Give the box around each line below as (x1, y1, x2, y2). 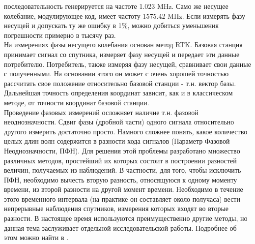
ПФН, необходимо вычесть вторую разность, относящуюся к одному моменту (4, 174, 237, 184)
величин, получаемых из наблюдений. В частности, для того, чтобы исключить (4, 165, 241, 175)
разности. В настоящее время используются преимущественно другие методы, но (4, 213, 248, 223)
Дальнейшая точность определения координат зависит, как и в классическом (4, 88, 233, 98)
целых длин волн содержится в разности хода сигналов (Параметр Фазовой (4, 136, 230, 146)
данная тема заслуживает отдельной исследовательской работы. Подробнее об (4, 222, 237, 233)
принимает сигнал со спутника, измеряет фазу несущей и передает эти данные (4, 49, 240, 59)
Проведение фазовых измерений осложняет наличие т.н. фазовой (4, 107, 198, 117)
